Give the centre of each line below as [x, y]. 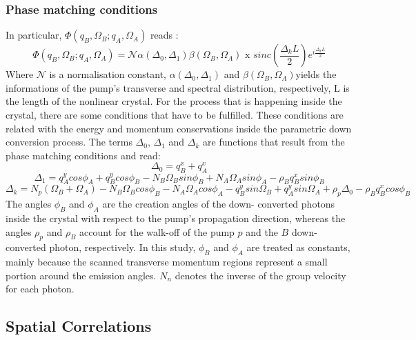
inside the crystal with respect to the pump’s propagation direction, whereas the [176, 218]
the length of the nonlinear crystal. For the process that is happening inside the [174, 101]
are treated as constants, [298, 247]
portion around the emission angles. [81, 275]
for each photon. [40, 289]
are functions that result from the [274, 142]
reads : [165, 35]
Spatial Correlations [79, 326]
